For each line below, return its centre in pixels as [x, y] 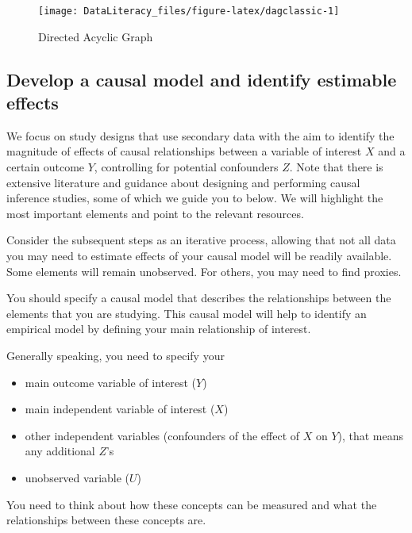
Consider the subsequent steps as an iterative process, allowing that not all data [201, 240]
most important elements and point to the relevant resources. [155, 213]
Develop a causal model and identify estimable [202, 79]
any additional [60, 451]
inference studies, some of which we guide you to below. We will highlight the [195, 198]
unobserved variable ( [77, 477]
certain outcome [46, 167]
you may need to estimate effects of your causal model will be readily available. [199, 255]
